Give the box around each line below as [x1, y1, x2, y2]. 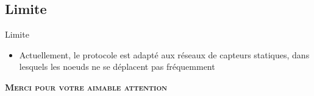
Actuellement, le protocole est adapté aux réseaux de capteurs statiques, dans [19, 48, 310, 61]
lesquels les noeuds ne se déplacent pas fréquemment [19, 60, 215, 73]
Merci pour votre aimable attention [5, 80, 168, 93]
